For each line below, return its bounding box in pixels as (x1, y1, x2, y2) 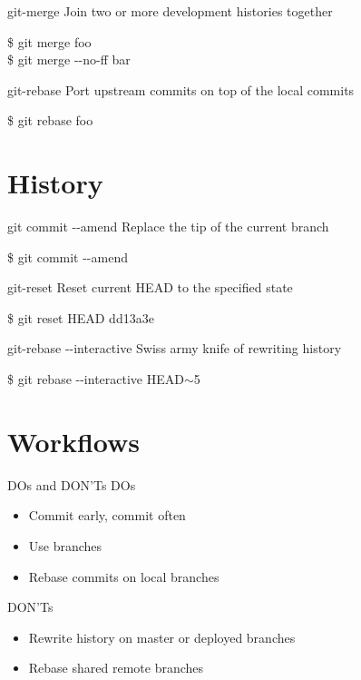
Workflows (7, 422, 141, 459)
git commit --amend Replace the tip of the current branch (7, 217, 329, 236)
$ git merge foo (7, 32, 92, 51)
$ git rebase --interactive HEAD (7, 370, 184, 389)
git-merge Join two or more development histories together (7, 2, 333, 20)
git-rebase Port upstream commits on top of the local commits (7, 80, 355, 99)
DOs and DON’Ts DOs (7, 475, 136, 494)
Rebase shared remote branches (28, 658, 204, 677)
